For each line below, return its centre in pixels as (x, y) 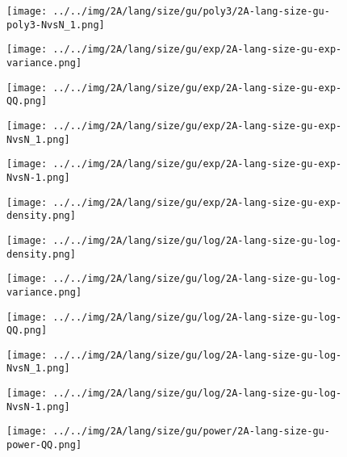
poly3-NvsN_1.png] (56, 25)
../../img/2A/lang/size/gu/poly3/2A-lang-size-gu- (191, 11)
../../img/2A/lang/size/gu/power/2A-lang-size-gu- (191, 432)
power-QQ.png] (44, 445)
